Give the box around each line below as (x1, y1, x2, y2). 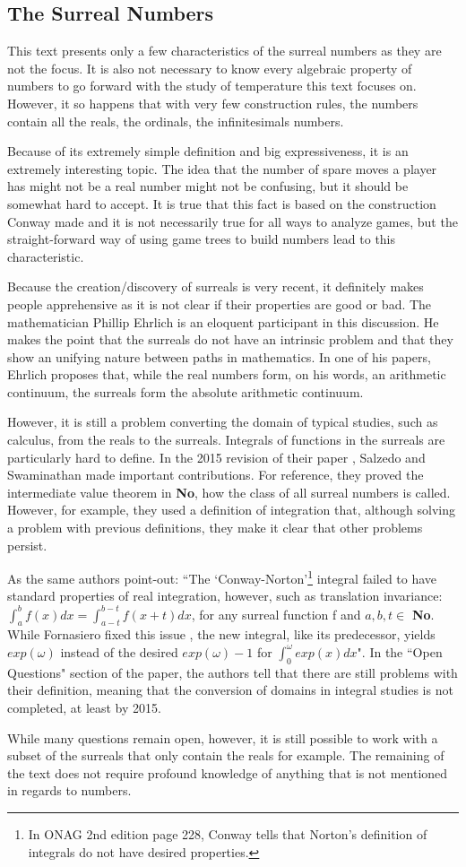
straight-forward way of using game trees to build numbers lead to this (7, 230, 396, 248)
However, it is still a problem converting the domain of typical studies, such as (7, 412, 438, 431)
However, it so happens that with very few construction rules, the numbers (7, 93, 419, 112)
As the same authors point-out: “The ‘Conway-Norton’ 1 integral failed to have (7, 567, 437, 587)
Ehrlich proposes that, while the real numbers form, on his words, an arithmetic (7, 365, 446, 384)
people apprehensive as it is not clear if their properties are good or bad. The (7, 294, 432, 313)
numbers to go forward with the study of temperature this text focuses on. (7, 76, 417, 95)
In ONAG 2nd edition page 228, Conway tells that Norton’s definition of (28, 824, 427, 843)
